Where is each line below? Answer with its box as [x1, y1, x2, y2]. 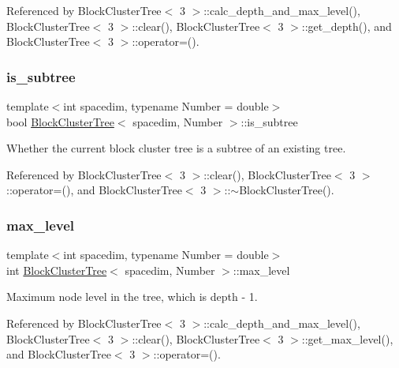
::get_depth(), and [301, 17, 392, 34]
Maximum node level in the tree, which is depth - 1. [6, 288, 258, 305]
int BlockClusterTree [6, 261, 107, 278]
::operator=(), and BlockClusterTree [6, 182, 182, 198]
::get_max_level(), [301, 330, 393, 347]
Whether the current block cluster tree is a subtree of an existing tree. [6, 140, 346, 156]
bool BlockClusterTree [6, 113, 114, 130]
